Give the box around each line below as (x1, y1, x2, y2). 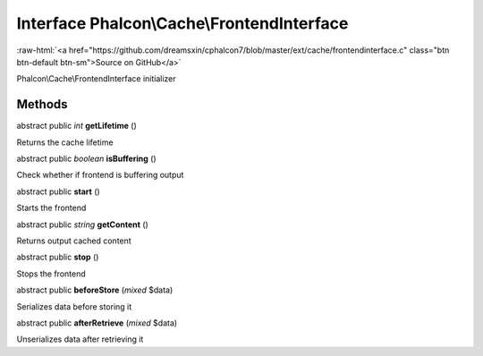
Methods (16, 97, 68, 112)
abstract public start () (16, 186, 100, 197)
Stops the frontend (16, 268, 87, 279)
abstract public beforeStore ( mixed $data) (16, 284, 174, 295)
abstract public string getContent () (16, 219, 149, 230)
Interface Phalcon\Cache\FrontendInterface (16, 13, 349, 33)
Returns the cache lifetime (16, 137, 114, 148)
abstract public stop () (16, 251, 99, 263)
